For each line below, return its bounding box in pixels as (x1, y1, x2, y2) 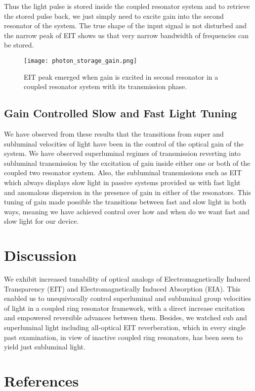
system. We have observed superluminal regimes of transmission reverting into (4, 148, 241, 158)
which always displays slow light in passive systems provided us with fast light (4, 177, 241, 187)
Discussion (4, 245, 77, 265)
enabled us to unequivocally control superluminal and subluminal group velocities (4, 293, 251, 303)
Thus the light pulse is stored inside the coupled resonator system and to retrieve (4, 1, 250, 11)
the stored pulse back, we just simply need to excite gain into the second (4, 10, 224, 21)
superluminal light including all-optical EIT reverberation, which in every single (4, 322, 246, 333)
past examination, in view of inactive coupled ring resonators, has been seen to (4, 332, 243, 342)
